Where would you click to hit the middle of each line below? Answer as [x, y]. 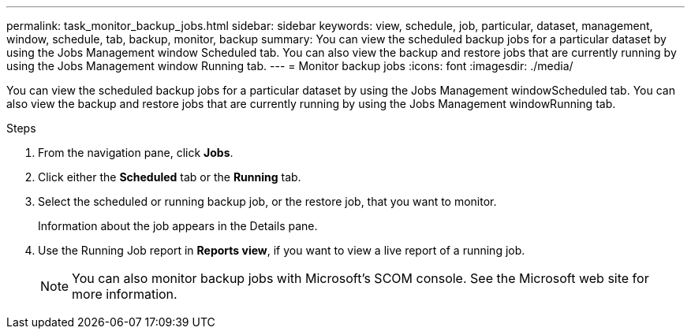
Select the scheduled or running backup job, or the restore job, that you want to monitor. [267, 201]
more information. [125, 294]
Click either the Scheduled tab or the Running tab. [170, 177]
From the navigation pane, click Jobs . [136, 153]
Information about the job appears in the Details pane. [178, 226]
